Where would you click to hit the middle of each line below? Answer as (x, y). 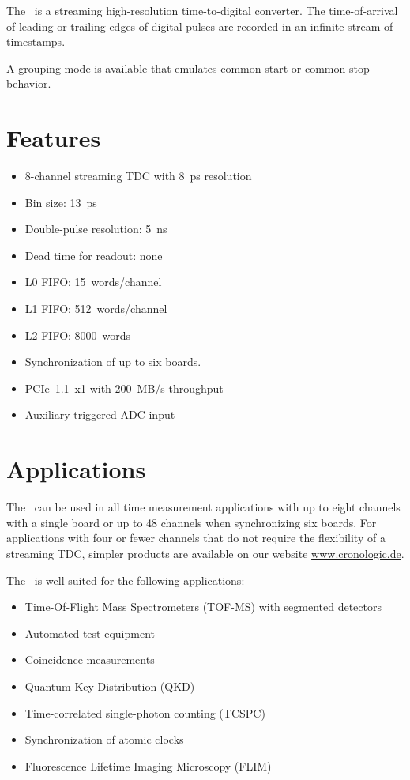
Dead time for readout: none (94, 255)
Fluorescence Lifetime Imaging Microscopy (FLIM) (148, 765)
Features (54, 138)
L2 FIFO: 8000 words (78, 335)
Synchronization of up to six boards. (113, 362)
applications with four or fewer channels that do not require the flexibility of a (196, 538)
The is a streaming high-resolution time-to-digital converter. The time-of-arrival (202, 10)
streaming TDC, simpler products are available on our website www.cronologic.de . (205, 553)
